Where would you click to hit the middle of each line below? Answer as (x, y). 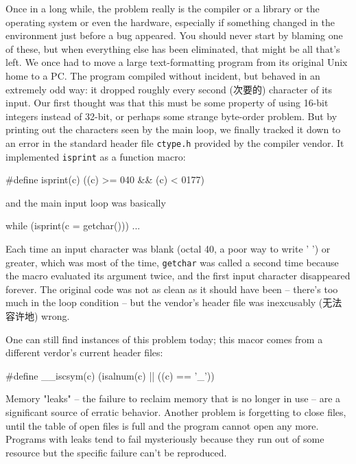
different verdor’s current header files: (84, 352)
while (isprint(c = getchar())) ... (73, 225)
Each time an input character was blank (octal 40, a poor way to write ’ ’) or (168, 249)
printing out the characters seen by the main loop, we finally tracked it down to (173, 129)
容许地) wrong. (38, 316)
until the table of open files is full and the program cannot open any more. (162, 425)
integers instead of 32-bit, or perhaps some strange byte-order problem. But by (171, 116)
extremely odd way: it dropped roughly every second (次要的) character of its (169, 89)
